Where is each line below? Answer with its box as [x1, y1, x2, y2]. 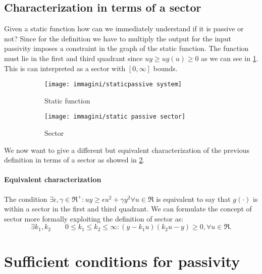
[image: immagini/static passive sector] [44, 113, 186, 121]
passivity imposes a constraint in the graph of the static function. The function [4, 43, 249, 53]
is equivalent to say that [156, 193, 231, 204]
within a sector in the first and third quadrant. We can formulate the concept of [4, 203, 252, 214]
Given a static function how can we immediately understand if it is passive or [4, 23, 244, 34]
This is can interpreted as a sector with [4, 63, 126, 73]
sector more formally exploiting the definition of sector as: [4, 213, 184, 224]
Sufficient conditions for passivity [4, 250, 240, 271]
